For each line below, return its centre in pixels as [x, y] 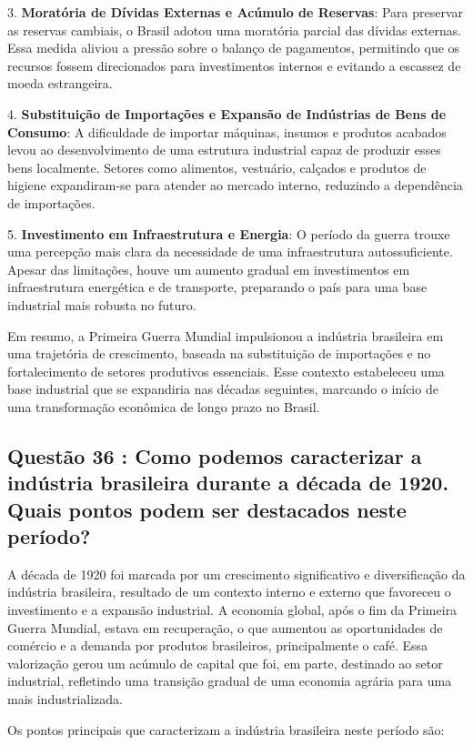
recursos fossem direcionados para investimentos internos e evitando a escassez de [234, 65]
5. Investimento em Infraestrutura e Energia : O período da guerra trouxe [229, 233]
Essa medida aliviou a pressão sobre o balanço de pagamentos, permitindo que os [234, 48]
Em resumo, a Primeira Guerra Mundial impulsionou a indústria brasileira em [226, 335]
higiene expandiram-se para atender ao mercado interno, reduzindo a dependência [235, 185]
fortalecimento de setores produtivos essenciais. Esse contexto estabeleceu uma [226, 371]
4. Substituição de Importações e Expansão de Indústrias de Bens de [227, 113]
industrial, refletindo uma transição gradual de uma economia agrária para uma [230, 681]
